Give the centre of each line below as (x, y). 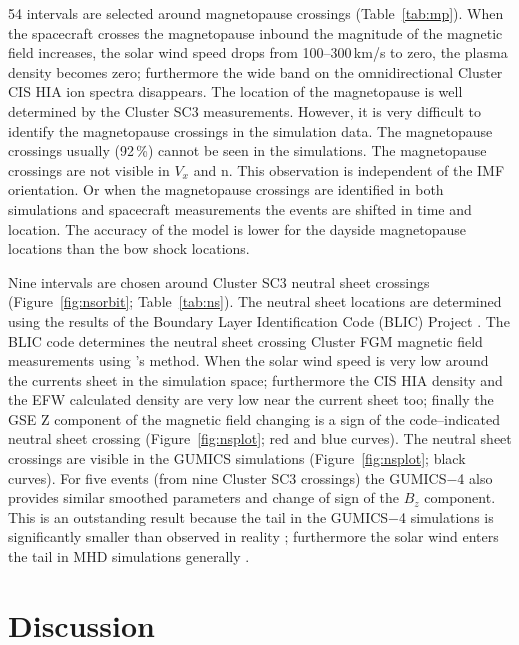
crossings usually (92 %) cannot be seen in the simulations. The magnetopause (247, 150)
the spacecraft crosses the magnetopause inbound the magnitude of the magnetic (255, 32)
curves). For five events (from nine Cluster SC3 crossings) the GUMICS (227, 477)
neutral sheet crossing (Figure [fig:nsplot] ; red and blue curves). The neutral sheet (260, 438)
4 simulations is (446, 516)
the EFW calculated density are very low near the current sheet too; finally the (251, 399)
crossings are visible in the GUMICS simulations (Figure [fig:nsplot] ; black (237, 458)
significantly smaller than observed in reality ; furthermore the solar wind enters (253, 536)
